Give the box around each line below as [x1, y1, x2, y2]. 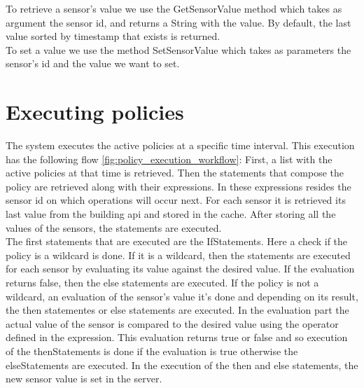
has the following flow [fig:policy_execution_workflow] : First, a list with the [6, 151, 332, 166]
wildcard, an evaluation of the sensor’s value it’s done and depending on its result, [6, 289, 358, 303]
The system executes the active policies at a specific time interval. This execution [6, 138, 355, 153]
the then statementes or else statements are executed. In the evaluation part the [6, 303, 349, 317]
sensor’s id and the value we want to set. [6, 56, 180, 71]
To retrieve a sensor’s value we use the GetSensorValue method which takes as [6, 1, 342, 15]
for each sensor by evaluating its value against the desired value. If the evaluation [6, 261, 355, 276]
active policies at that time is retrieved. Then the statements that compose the [6, 165, 344, 180]
